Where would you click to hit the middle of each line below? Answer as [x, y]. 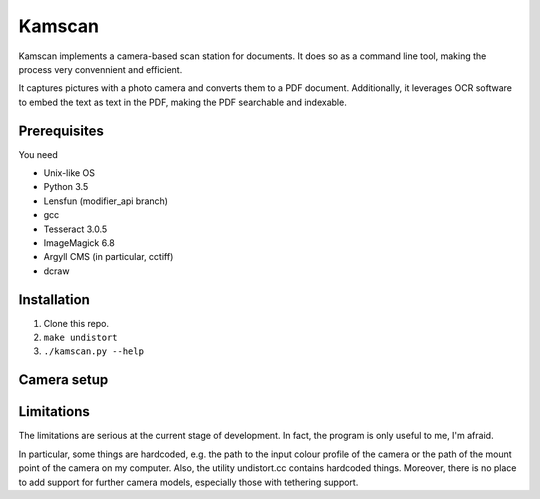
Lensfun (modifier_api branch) [106, 201]
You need [38, 154]
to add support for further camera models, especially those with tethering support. [188, 482]
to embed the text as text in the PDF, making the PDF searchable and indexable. [182, 102]
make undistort [81, 338]
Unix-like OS [69, 173]
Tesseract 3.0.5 [75, 229]
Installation [54, 299]
